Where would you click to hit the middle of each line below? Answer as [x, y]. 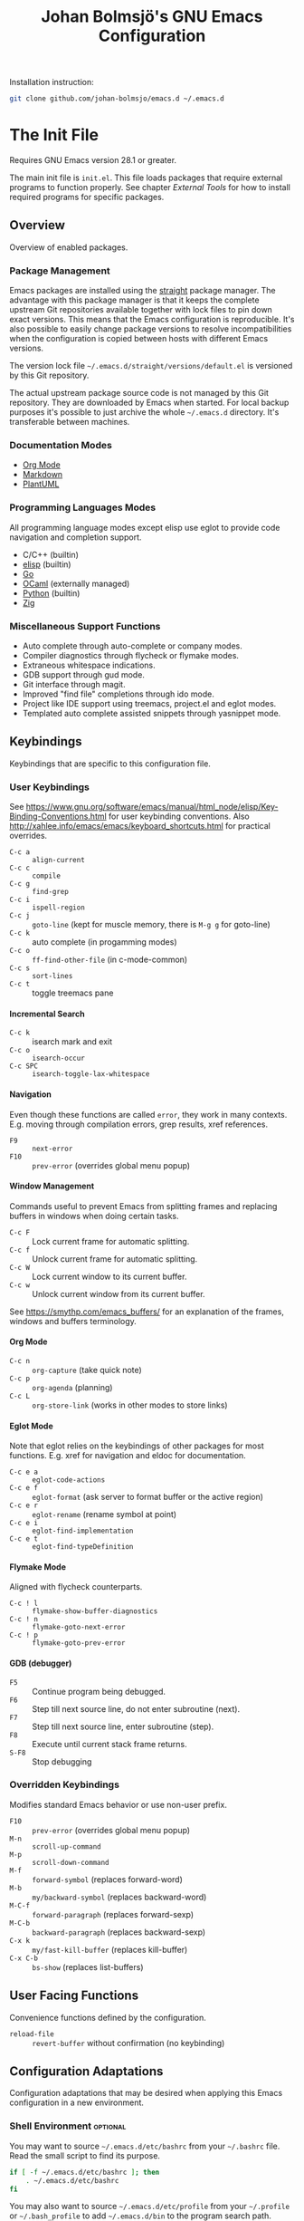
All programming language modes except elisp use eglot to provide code [145, 527]
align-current [59, 861]
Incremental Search [47, 1014]
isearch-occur [59, 1058]
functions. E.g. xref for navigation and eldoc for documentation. [128, 1456]
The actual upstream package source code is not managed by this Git [139, 393]
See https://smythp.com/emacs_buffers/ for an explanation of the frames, [147, 1312]
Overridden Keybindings [65, 1784]
